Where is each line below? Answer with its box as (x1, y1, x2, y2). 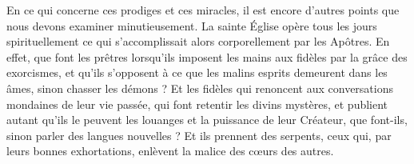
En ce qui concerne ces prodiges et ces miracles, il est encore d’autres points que (6, 2, 400, 18)
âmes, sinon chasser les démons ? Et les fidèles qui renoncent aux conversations (6, 79, 394, 96)
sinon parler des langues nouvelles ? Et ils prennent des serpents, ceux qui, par (6, 126, 392, 143)
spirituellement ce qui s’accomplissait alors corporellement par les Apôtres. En (6, 33, 390, 50)
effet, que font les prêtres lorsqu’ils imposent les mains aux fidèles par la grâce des (6, 48, 408, 65)
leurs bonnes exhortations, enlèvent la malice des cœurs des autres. (6, 142, 334, 159)
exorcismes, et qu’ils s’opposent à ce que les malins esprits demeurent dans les (6, 64, 388, 81)
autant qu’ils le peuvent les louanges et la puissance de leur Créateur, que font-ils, (6, 111, 408, 128)
